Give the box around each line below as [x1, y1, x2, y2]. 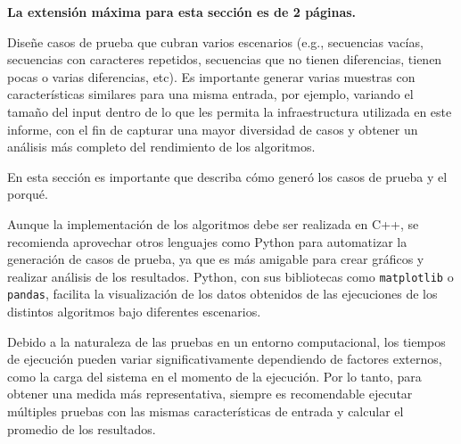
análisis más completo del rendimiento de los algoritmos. [7, 137, 316, 156]
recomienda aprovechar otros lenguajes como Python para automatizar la [7, 232, 407, 251]
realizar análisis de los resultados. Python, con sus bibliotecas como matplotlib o [7, 267, 454, 285]
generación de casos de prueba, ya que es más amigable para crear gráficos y [7, 250, 424, 268]
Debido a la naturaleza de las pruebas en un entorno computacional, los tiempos [7, 332, 446, 350]
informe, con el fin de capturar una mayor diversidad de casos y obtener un [7, 119, 418, 138]
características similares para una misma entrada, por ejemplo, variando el [7, 85, 414, 103]
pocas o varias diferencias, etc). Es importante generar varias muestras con [7, 67, 416, 86]
